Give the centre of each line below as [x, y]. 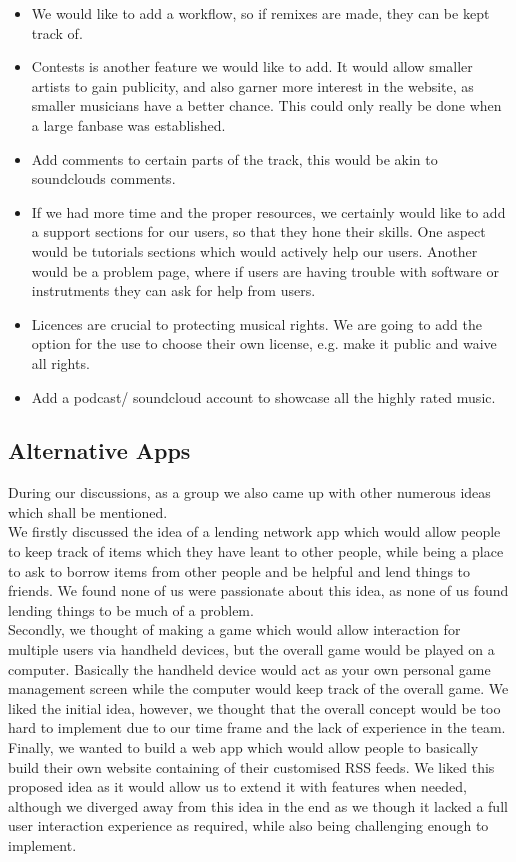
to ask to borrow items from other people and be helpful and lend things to [239, 570]
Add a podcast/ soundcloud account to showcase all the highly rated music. [263, 396]
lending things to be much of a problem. [131, 609]
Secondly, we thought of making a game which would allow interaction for [234, 629]
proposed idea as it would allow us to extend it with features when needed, [237, 786]
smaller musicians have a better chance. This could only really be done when [266, 105]
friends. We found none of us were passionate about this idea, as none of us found [258, 590]
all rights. [60, 362]
